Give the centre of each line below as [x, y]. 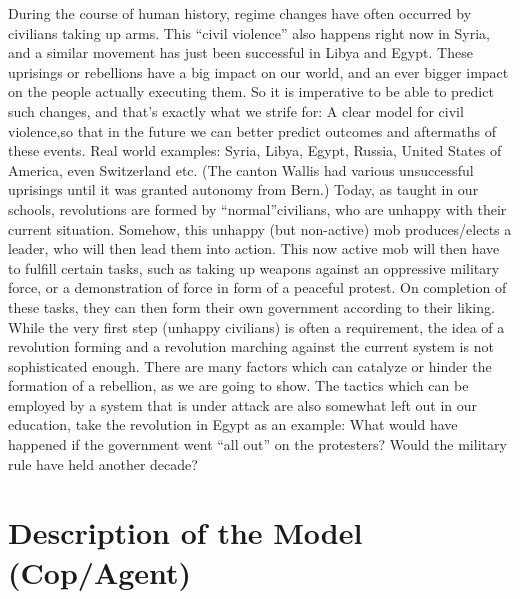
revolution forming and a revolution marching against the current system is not [251, 346]
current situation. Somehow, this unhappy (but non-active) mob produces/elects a [260, 228]
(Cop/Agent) [100, 571]
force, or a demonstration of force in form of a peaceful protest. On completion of [257, 287]
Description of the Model [185, 532]
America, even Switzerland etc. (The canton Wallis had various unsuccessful [241, 169]
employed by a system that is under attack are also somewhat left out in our [243, 404]
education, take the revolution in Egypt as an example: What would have [233, 424]
